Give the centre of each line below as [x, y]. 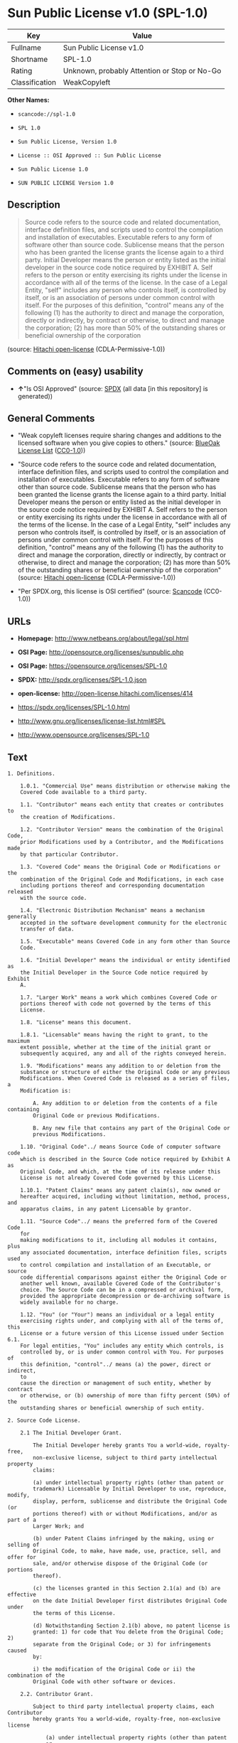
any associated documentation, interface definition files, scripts [124, 1253]
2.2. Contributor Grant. [57, 1694]
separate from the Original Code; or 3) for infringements [122, 1644]
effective [22, 1594]
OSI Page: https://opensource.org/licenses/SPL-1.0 [92, 666]
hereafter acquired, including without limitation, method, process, [125, 1196]
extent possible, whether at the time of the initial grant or [116, 1047]
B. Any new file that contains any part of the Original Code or [132, 1128]
